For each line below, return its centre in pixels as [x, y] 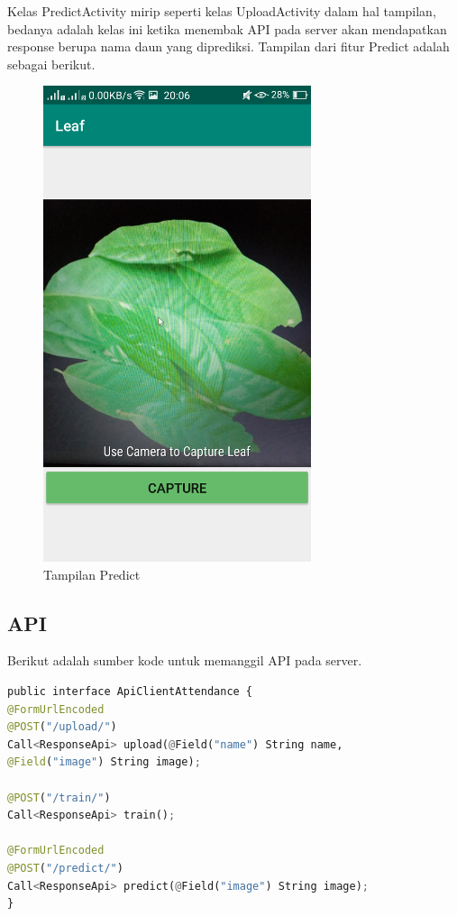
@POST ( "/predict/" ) [65, 868]
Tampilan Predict [92, 574]
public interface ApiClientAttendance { [130, 691]
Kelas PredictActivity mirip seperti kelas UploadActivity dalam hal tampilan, [222, 11]
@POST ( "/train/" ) [59, 797]
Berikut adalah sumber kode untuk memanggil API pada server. [185, 660]
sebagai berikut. [51, 64]
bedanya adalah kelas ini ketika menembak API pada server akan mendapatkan [227, 28]
